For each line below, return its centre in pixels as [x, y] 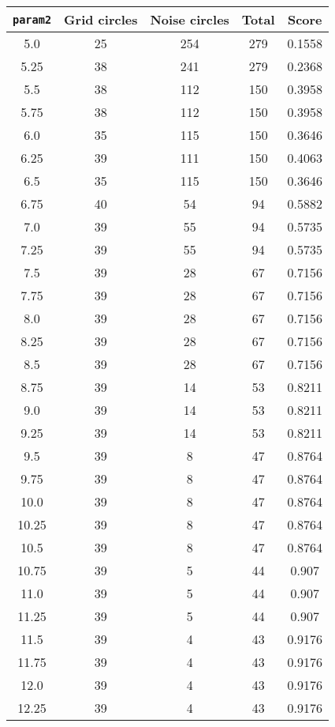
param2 [32, 19]
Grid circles [101, 19]
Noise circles [190, 19]
